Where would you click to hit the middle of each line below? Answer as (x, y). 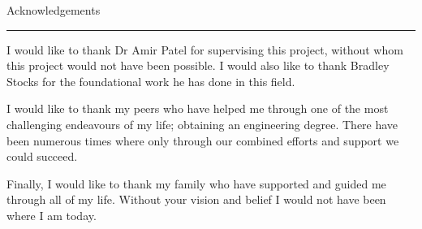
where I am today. (52, 215)
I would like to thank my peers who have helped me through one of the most (198, 108)
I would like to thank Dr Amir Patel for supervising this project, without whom (205, 49)
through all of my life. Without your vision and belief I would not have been (196, 199)
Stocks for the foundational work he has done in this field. (151, 81)
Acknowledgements (54, 10)
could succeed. (42, 156)
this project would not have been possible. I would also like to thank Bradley (198, 65)
